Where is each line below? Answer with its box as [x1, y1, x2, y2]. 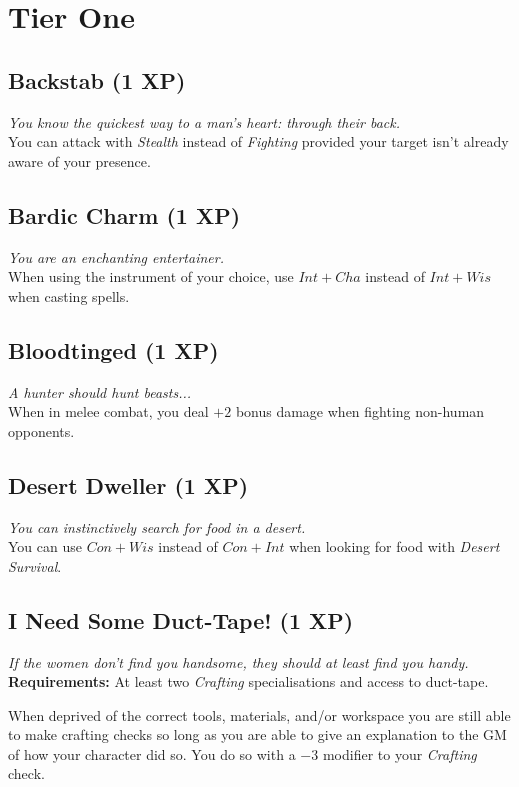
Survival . [8, 555, 62, 576]
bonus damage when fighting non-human [235, 401, 485, 422]
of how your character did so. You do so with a [8, 743, 296, 764]
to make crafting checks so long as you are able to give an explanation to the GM [8, 724, 507, 745]
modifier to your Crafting [322, 743, 477, 764]
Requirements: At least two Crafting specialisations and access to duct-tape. [8, 671, 489, 692]
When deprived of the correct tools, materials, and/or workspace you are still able [8, 704, 511, 725]
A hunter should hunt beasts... [8, 381, 192, 402]
